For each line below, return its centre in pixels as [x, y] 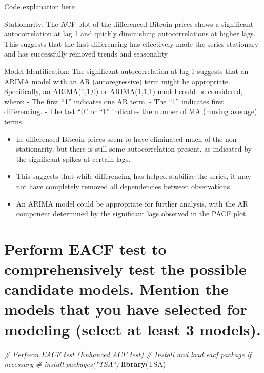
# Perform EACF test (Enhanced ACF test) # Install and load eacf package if [128, 354]
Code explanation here [39, 6]
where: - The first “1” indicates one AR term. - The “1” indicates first [114, 101]
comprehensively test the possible [125, 269]
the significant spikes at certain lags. [73, 158]
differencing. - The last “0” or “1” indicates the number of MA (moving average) [131, 111]
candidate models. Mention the [116, 289]
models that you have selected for [126, 309]
